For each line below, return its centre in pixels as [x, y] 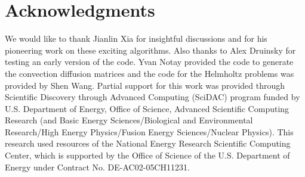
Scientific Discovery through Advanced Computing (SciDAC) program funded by [152, 97]
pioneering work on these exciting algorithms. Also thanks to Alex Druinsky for [150, 50]
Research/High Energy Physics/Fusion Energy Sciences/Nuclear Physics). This [149, 131]
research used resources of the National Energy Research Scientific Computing [148, 143]
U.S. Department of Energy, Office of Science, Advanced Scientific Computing [147, 108]
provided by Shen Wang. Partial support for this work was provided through [145, 85]
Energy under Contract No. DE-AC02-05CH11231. [97, 167]
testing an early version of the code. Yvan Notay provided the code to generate [149, 62]
